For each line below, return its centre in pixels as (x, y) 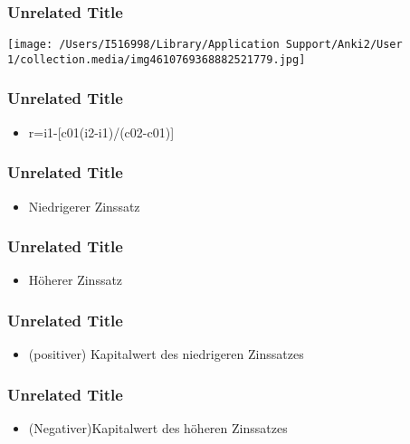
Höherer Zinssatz (76, 280)
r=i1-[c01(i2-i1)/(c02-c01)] (101, 132)
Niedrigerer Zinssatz (84, 206)
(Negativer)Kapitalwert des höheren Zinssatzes (158, 428)
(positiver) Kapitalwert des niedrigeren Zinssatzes (166, 354)
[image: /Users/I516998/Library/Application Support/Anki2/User (205, 45)
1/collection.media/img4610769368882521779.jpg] (157, 59)
